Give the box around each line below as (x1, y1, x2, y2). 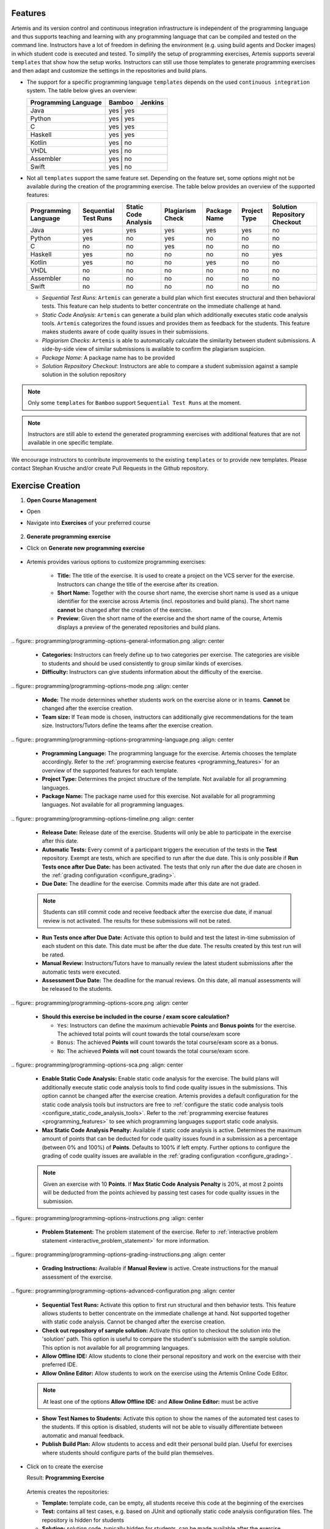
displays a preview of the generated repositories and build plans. (57, 623, 221, 631)
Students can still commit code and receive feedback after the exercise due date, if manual (43, 908, 272, 916)
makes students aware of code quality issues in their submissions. (42, 328, 209, 336)
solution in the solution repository (42, 371, 127, 379)
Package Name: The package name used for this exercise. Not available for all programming (42, 792, 275, 799)
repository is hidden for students (42, 1516, 125, 1523)
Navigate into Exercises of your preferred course (26, 519, 151, 526)
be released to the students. (42, 985, 113, 993)
